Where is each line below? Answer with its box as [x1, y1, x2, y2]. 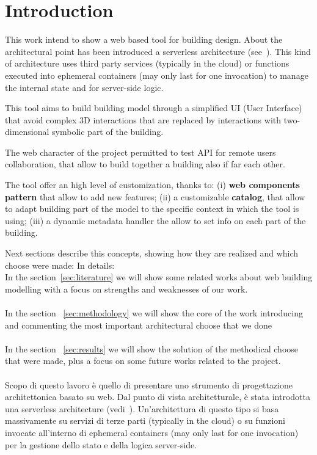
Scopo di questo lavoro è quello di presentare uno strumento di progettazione [5, 378, 293, 391]
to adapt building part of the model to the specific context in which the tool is [5, 202, 299, 215]
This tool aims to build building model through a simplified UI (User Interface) [5, 101, 302, 114]
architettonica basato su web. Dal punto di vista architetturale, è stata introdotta [5, 390, 311, 403]
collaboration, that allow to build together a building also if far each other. [5, 158, 285, 170]
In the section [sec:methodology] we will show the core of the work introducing [5, 307, 303, 319]
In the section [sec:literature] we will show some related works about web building [5, 271, 313, 283]
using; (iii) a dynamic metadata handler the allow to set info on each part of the [5, 214, 306, 227]
